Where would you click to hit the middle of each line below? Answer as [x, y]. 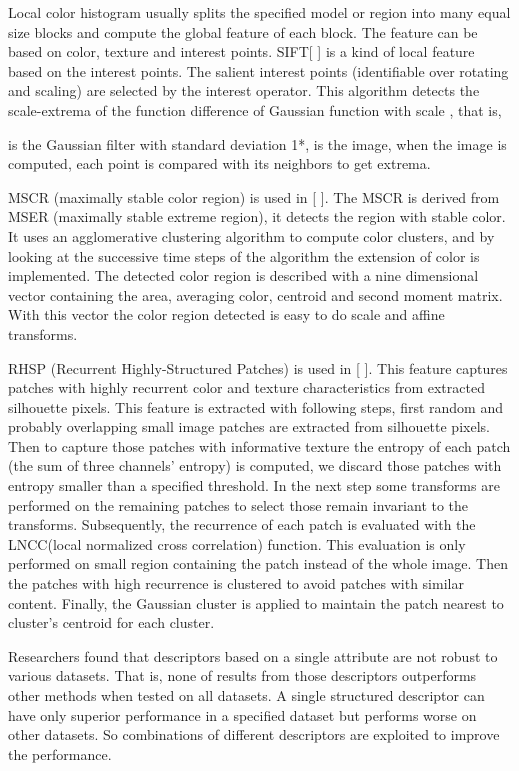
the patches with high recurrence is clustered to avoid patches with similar [236, 583]
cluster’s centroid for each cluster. [111, 622]
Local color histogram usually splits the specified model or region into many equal [259, 12]
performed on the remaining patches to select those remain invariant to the [238, 504]
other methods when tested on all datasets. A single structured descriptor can [246, 695]
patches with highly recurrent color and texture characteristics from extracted [246, 387]
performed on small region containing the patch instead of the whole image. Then [258, 563]
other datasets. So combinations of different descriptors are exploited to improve [254, 734]
